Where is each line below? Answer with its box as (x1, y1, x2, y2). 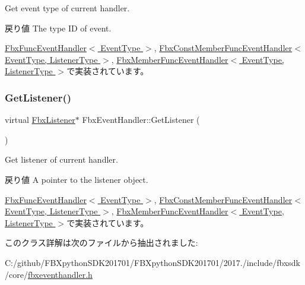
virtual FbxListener (5, 113, 75, 126)
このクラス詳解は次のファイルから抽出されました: (5, 236, 198, 249)
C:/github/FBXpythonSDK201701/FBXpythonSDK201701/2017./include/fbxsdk (5, 256, 300, 268)
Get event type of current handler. (5, 2, 130, 14)
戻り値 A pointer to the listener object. (5, 173, 148, 185)
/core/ (5, 268, 28, 280)
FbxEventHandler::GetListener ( (82, 113, 200, 126)
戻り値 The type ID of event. (5, 21, 112, 34)
